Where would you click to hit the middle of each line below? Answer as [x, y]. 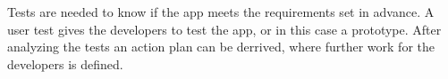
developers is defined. [65, 63]
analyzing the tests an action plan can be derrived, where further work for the [221, 47]
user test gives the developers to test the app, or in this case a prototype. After [224, 29]
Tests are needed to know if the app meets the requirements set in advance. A [221, 12]
